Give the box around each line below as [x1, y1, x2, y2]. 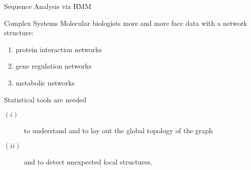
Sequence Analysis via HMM [4, 1, 91, 11]
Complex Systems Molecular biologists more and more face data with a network [4, 17, 248, 28]
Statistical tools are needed [4, 94, 86, 104]
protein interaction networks [15, 44, 102, 54]
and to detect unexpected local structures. [24, 156, 153, 167]
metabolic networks [15, 77, 75, 87]
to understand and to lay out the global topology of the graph [24, 125, 213, 136]
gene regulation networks [15, 61, 92, 71]
